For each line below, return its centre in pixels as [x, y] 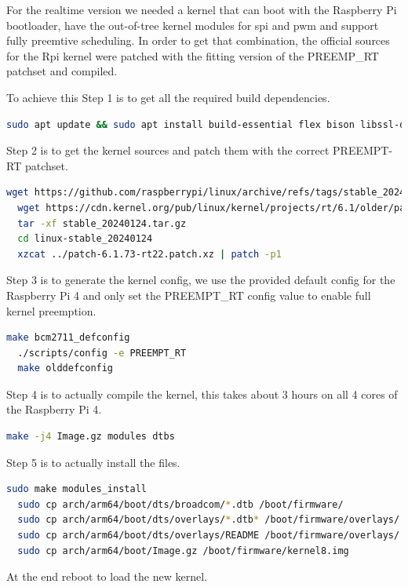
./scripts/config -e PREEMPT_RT [102, 353]
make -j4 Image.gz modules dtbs [91, 437]
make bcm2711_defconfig [68, 338]
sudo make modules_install [76, 489]
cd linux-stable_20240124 [85, 239]
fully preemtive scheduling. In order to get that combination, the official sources [198, 40]
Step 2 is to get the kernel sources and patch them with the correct [168, 150]
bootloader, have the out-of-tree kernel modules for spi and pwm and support [193, 25]
